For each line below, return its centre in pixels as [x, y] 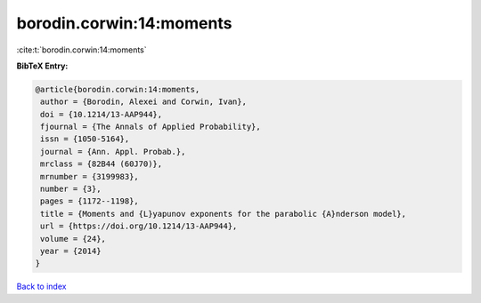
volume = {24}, [73, 239]
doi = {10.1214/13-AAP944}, [102, 114]
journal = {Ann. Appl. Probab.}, [113, 151]
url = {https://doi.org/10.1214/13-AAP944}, [139, 226]
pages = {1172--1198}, [90, 201]
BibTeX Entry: [42, 66]
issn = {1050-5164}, [85, 139]
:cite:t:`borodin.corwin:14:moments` [82, 50]
